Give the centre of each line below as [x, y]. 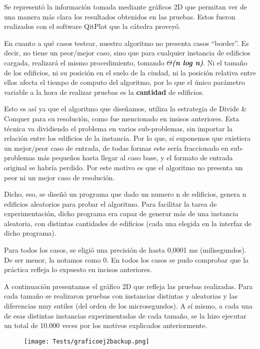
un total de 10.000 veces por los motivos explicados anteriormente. [106, 325]
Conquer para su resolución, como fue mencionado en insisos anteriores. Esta [122, 118]
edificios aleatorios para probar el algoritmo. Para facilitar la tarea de [110, 203]
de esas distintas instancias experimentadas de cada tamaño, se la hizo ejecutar [125, 315]
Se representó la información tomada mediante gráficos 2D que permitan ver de [125, 6]
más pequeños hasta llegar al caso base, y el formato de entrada [135, 158]
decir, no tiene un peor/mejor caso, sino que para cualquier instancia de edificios [127, 53]
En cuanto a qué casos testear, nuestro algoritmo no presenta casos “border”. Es [126, 43]
